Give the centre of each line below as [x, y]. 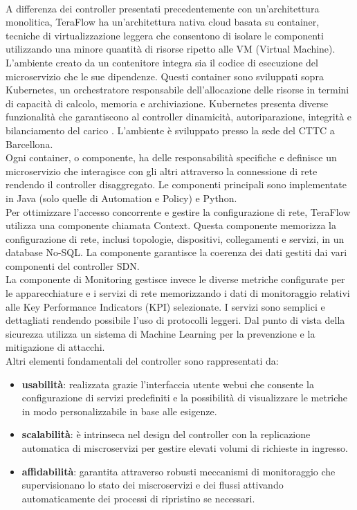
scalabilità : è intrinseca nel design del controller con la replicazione [166, 434]
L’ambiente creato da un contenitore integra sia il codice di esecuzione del [162, 62]
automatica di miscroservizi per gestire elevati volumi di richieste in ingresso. [185, 448]
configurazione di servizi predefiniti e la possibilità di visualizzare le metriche [185, 398]
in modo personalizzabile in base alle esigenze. [119, 411]
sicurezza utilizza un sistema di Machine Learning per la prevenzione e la [161, 333]
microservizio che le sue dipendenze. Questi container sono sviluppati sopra [165, 76]
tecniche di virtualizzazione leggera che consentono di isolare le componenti [165, 35]
